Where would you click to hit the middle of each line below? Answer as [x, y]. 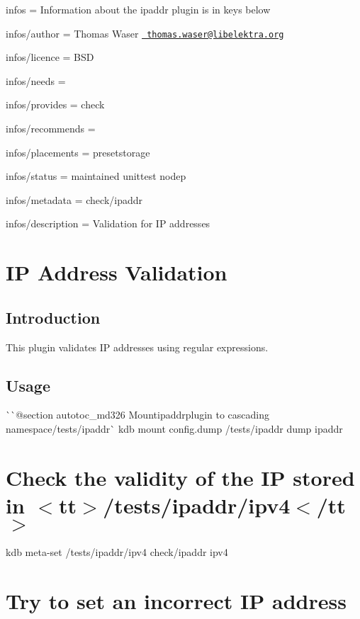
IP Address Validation [117, 272]
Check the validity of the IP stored [180, 477]
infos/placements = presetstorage [78, 152]
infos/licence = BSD [50, 57]
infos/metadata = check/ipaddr [74, 199]
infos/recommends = [51, 129]
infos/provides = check [55, 104]
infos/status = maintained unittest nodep [96, 176]
